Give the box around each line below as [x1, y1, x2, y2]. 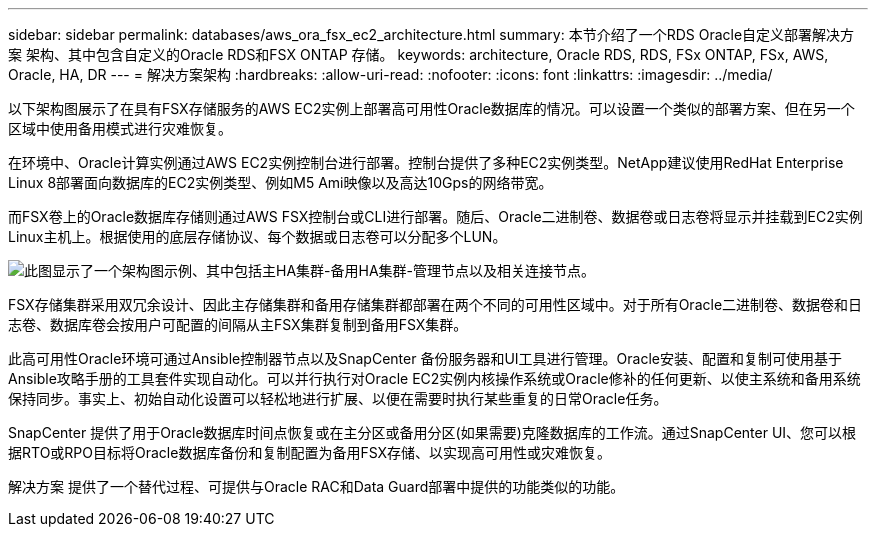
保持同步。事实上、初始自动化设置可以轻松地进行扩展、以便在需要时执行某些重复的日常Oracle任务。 [8, 390, 668, 407]
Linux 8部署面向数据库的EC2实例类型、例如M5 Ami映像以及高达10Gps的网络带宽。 [8, 174, 553, 191]
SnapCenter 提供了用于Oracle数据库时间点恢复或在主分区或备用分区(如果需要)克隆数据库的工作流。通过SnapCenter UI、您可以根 [8, 424, 857, 441]
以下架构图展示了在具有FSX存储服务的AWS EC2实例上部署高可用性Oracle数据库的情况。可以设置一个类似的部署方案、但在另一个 [8, 100, 855, 117]
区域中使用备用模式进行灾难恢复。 [8, 120, 232, 137]
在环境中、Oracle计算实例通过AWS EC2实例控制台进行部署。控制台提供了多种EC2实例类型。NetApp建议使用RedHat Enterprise [8, 154, 844, 171]
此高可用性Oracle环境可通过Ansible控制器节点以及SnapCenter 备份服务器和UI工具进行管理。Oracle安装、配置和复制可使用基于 [8, 350, 842, 367]
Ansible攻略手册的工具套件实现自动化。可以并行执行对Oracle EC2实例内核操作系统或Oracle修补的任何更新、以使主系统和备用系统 [8, 370, 861, 387]
